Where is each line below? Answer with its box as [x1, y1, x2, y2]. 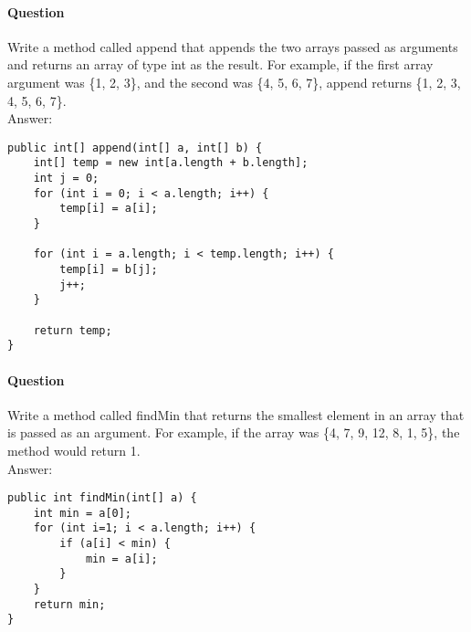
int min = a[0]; [33, 506, 132, 520]
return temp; [33, 323, 112, 337]
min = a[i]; [85, 552, 158, 565]
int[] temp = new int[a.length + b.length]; [33, 156, 309, 170]
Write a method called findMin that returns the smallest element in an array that [7, 405, 465, 424]
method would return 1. [7, 440, 141, 459]
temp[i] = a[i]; [59, 202, 158, 216]
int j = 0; [33, 172, 99, 185]
